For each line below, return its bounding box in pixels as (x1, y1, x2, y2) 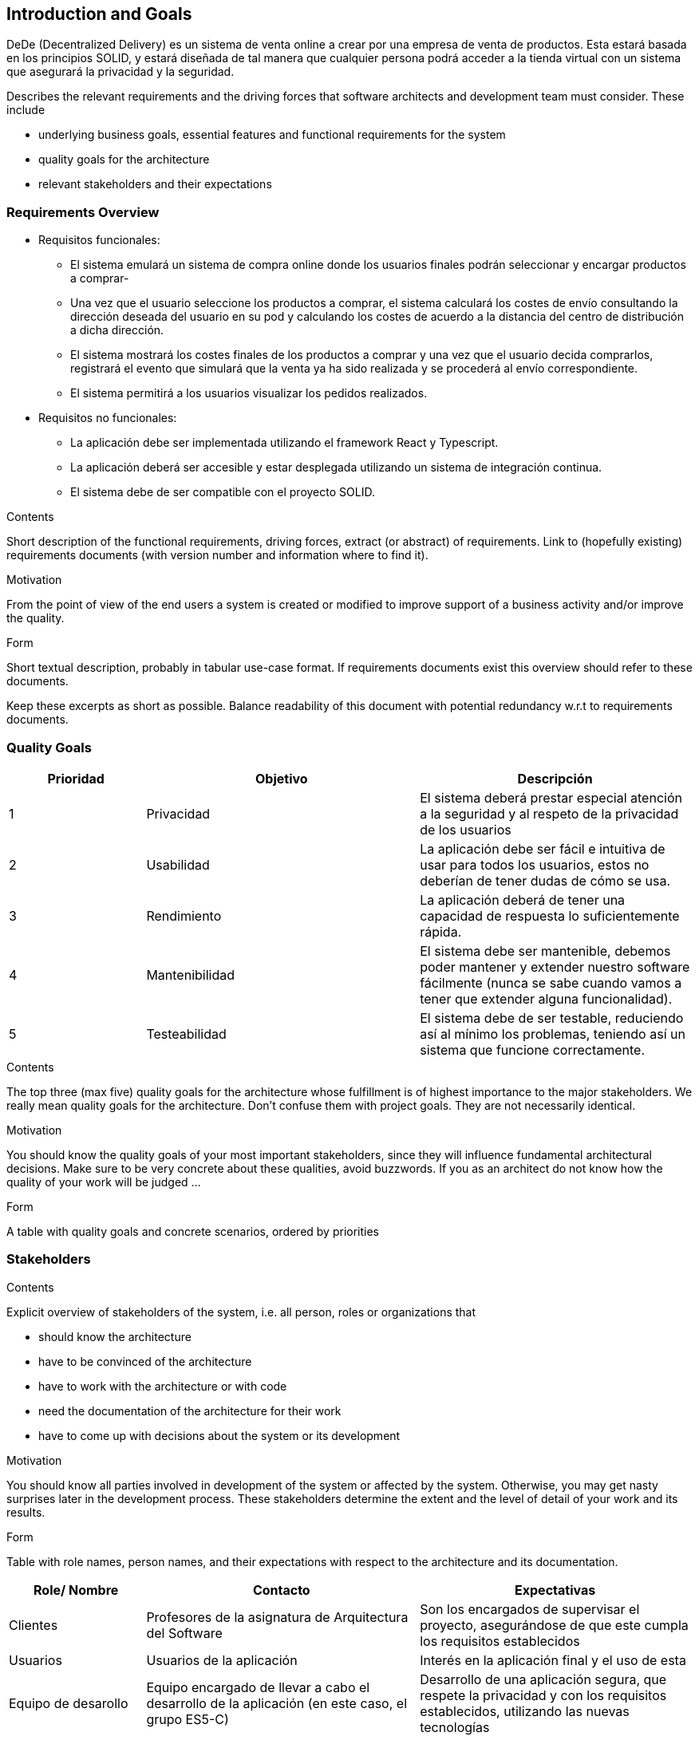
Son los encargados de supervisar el (420, 1600, 640, 1617)
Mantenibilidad (146, 966, 235, 983)
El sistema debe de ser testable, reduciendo (420, 1009, 684, 1026)
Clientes (9, 1616, 58, 1633)
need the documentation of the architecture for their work (38, 1403, 342, 1418)
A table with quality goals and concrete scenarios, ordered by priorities (6, 1224, 380, 1238)
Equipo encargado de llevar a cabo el (146, 1679, 370, 1695)
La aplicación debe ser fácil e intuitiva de (420, 840, 665, 857)
